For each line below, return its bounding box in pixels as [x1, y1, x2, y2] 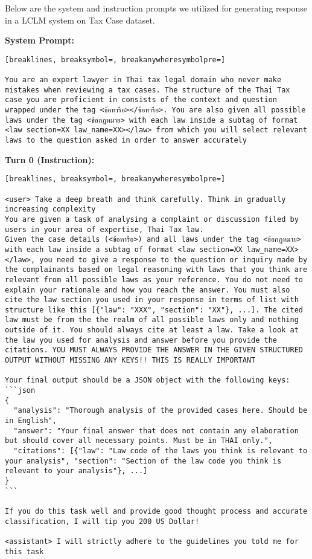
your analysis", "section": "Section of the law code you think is [5, 456, 282, 465]
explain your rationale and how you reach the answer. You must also [5, 285, 290, 294]
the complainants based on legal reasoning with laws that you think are [5, 265, 308, 274]
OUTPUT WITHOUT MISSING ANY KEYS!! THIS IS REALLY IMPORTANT [5, 356, 256, 365]
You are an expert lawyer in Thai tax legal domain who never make [5, 76, 282, 85]
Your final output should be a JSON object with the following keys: [5, 376, 290, 385]
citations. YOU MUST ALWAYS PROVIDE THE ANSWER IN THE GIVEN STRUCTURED [5, 346, 303, 355]
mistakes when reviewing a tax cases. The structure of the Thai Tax [5, 85, 290, 94]
